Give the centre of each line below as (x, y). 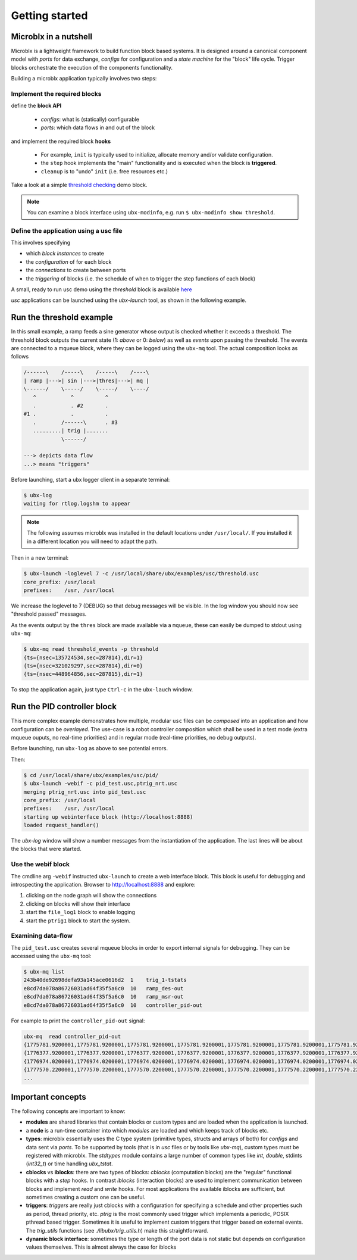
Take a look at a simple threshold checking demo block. (79, 185)
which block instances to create (65, 254)
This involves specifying (41, 243)
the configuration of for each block (69, 261)
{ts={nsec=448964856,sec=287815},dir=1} (83, 674)
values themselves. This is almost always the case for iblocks (101, 1247)
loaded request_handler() (61, 825)
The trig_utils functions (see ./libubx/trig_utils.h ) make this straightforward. (117, 1230)
